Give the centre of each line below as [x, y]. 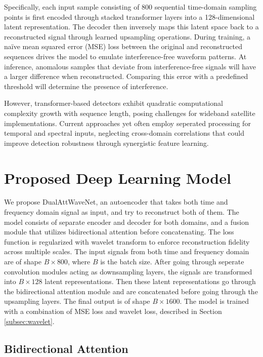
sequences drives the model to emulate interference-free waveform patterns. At [125, 56]
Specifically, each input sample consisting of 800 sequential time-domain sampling [130, 7]
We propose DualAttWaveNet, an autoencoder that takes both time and [116, 202]
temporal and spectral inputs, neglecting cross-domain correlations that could [124, 133]
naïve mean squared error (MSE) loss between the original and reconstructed [123, 46]
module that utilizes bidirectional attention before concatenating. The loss [119, 232]
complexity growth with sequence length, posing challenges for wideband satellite [130, 113]
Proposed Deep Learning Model [118, 177]
